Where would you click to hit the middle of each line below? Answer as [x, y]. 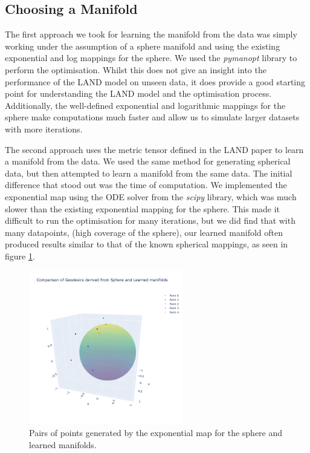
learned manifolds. [63, 445]
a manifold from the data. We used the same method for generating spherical [148, 161]
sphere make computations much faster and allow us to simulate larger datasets [152, 117]
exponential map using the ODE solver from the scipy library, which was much [151, 196]
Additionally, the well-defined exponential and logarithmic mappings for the [145, 105]
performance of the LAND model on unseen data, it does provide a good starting [155, 81]
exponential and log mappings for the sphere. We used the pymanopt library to [151, 58]
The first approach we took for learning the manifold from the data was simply [151, 34]
